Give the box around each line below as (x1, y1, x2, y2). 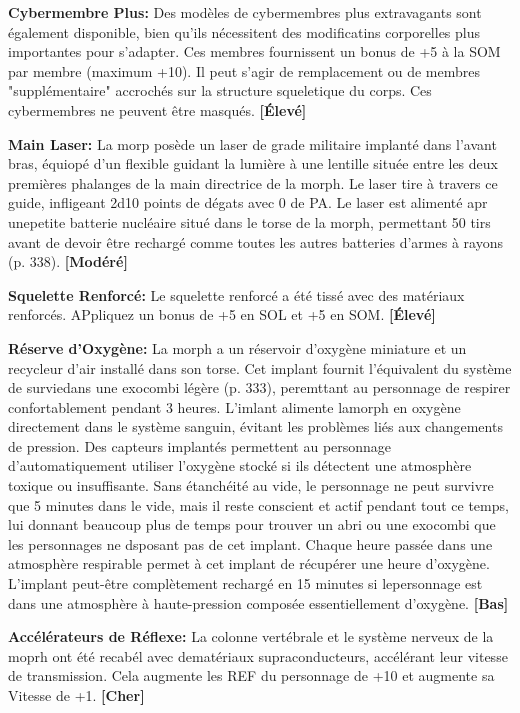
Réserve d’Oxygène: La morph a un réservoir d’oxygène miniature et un (8, 337, 467, 358)
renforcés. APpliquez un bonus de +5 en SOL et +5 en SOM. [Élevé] (8, 304, 436, 325)
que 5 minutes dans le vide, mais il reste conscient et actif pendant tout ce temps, (8, 494, 509, 515)
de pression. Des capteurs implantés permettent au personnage (8, 435, 392, 456)
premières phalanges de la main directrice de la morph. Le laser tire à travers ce (8, 172, 498, 193)
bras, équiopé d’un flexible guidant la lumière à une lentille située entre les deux (8, 153, 498, 174)
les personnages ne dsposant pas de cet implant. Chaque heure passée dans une (8, 533, 493, 554)
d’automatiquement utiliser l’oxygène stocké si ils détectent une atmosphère (8, 455, 472, 476)
